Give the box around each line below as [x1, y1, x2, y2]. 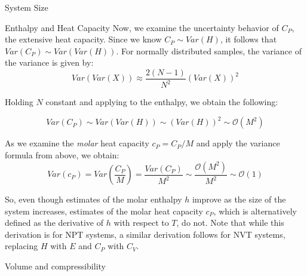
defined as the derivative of [5, 216, 104, 229]
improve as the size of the [192, 193, 286, 206]
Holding [5, 96, 33, 108]
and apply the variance [196, 137, 280, 149]
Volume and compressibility [5, 260, 106, 272]
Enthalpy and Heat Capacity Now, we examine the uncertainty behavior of [5, 21, 279, 33]
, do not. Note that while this [176, 216, 284, 229]
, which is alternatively [213, 204, 297, 217]
